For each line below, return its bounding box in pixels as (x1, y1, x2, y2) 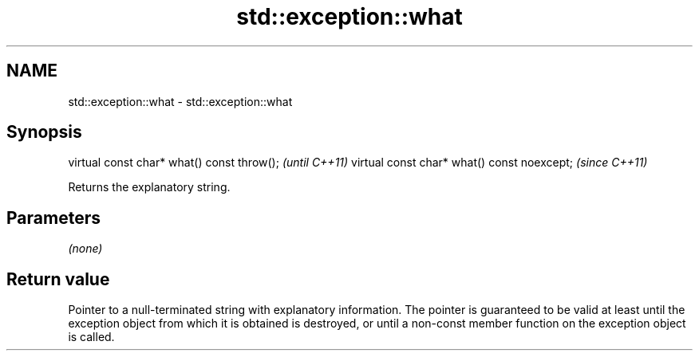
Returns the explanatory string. (68, 180, 231, 194)
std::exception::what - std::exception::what (68, 94, 293, 108)
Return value (6, 269, 110, 289)
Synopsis (6, 122, 82, 143)
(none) (68, 241, 103, 256)
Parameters (6, 207, 101, 228)
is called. (68, 330, 115, 344)
